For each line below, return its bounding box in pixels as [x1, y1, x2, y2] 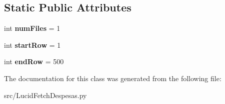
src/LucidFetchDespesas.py [4, 90, 87, 100]
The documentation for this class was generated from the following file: [4, 73, 221, 83]
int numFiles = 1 [4, 23, 60, 33]
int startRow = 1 [4, 39, 61, 50]
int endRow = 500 [4, 56, 64, 67]
